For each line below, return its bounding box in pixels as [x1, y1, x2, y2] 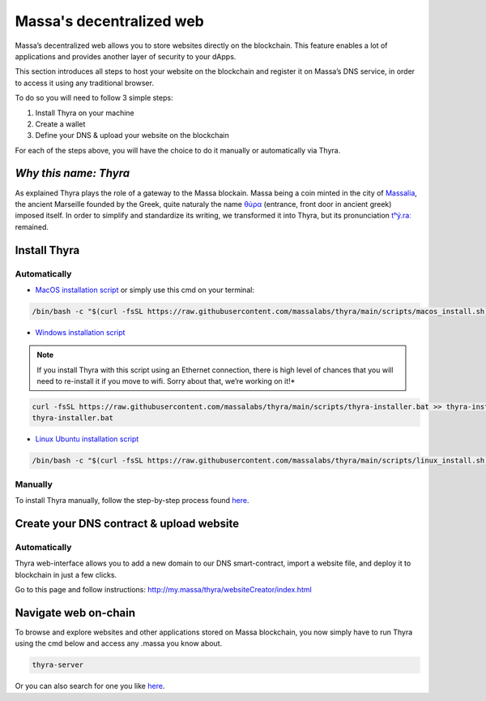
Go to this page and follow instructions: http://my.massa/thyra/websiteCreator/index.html [15, 585, 312, 595]
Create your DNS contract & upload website [15, 516, 239, 531]
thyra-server [32, 660, 84, 669]
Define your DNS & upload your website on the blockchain [35, 131, 230, 140]
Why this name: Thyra [15, 166, 130, 180]
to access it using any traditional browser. [15, 78, 154, 88]
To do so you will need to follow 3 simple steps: [15, 93, 173, 103]
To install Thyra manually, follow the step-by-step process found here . [15, 496, 250, 505]
